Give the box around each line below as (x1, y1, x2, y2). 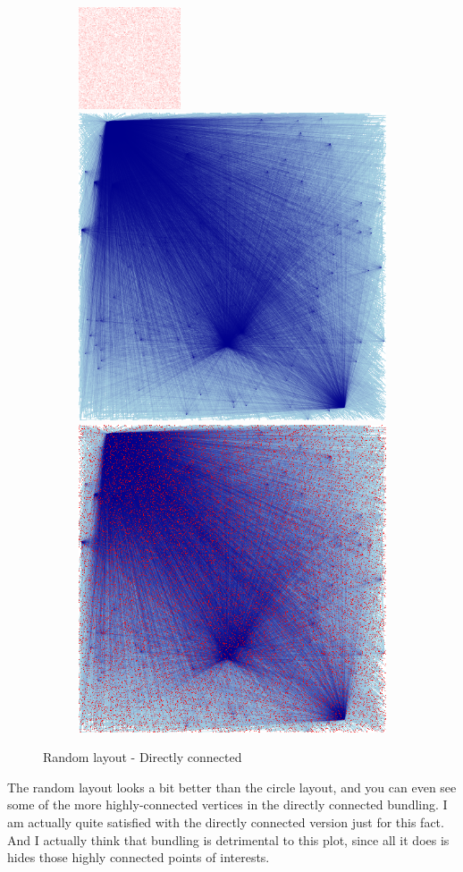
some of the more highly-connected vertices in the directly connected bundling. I (7, 795, 448, 814)
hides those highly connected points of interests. (7, 848, 270, 867)
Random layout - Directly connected (43, 748, 242, 766)
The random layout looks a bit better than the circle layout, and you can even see (7, 777, 457, 796)
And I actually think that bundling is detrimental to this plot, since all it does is (7, 830, 450, 849)
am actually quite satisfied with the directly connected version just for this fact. (7, 813, 444, 832)
